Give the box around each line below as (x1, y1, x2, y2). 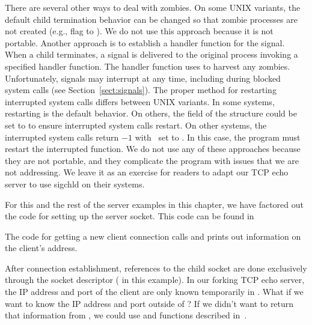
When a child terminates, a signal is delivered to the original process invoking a (5, 48, 298, 61)
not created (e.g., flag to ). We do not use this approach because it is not (5, 25, 274, 37)
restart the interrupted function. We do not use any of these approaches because (5, 142, 301, 155)
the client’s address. (5, 241, 78, 254)
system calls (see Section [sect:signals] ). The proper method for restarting (5, 84, 277, 96)
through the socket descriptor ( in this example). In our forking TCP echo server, (5, 273, 305, 286)
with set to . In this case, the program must (135, 130, 301, 143)
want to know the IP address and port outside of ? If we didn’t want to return (5, 297, 294, 309)
